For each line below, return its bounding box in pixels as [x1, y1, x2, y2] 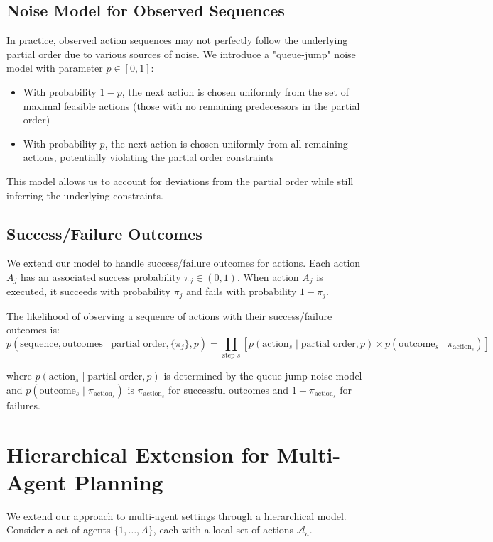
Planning [74, 467, 163, 496]
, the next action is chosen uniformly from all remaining [104, 135, 348, 150]
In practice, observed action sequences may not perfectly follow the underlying [6, 33, 348, 48]
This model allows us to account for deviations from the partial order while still [6, 173, 354, 188]
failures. [6, 397, 40, 412]
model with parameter [6, 60, 103, 75]
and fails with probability [185, 284, 297, 299]
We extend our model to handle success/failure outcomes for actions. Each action [6, 255, 361, 270]
